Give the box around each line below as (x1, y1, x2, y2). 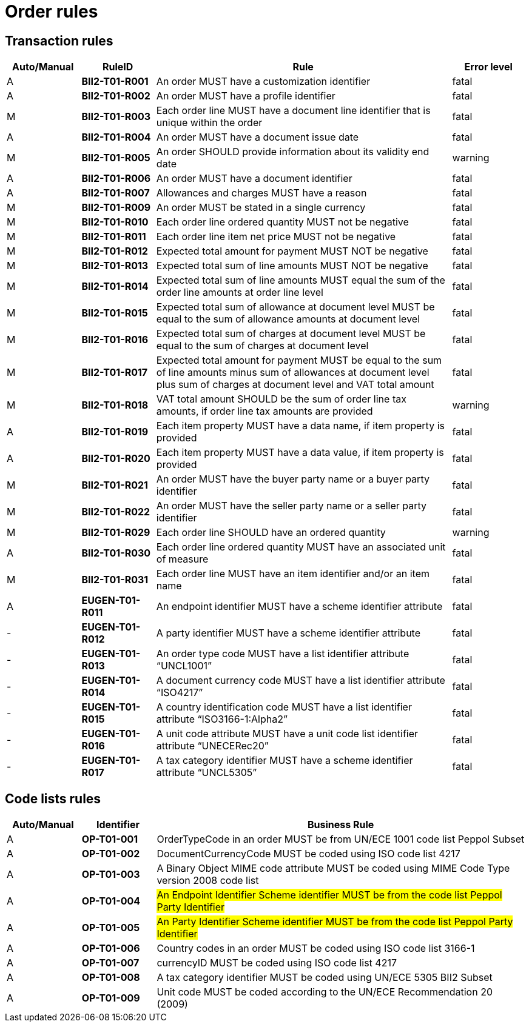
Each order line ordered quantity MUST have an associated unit (156, 541, 446, 554)
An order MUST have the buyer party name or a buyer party (156, 473, 430, 486)
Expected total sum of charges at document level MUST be (156, 327, 426, 340)
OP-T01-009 (81, 992, 140, 1005)
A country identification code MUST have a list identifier (156, 701, 412, 714)
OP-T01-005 (81, 922, 140, 934)
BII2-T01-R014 (81, 280, 149, 293)
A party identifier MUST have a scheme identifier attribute (156, 627, 421, 640)
